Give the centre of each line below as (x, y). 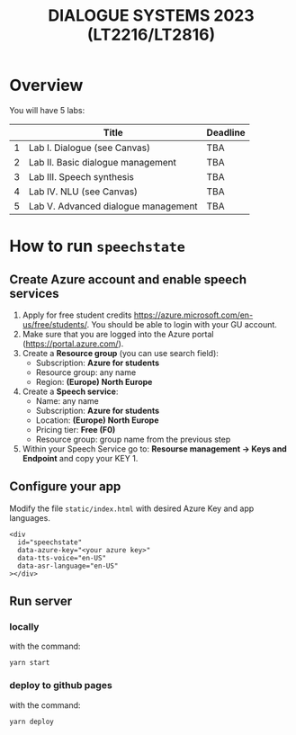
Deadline (226, 132)
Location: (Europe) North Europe (97, 420)
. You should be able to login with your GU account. (182, 324)
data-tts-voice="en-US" (62, 558)
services (35, 293)
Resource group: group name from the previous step (133, 439)
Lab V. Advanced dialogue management (113, 206)
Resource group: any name (86, 372)
